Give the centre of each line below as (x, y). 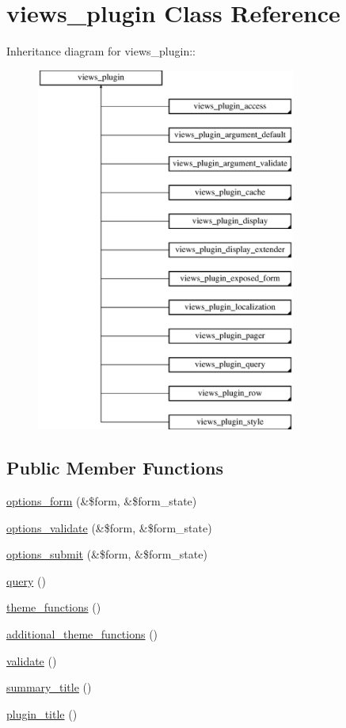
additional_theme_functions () (82, 634)
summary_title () (49, 687)
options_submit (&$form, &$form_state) (107, 554)
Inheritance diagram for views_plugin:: (101, 51)
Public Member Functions (115, 468)
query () (26, 580)
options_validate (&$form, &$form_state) (109, 527)
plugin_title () (42, 713)
